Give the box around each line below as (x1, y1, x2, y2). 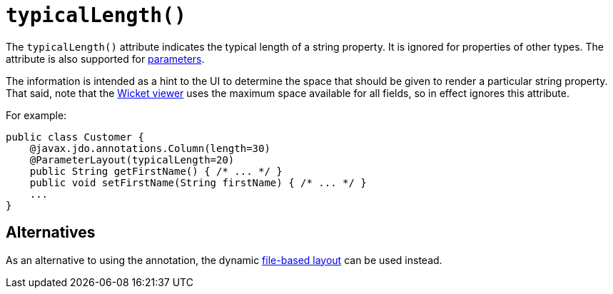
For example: (6, 108, 67, 121)
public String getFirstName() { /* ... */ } (29, 165, 283, 177)
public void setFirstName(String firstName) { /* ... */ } (29, 176, 367, 188)
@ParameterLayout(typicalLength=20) (29, 153, 235, 166)
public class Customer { (6, 131, 144, 143)
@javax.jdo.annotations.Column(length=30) (29, 142, 270, 154)
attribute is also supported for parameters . (6, 52, 205, 65)
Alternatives (6, 223, 96, 242)
